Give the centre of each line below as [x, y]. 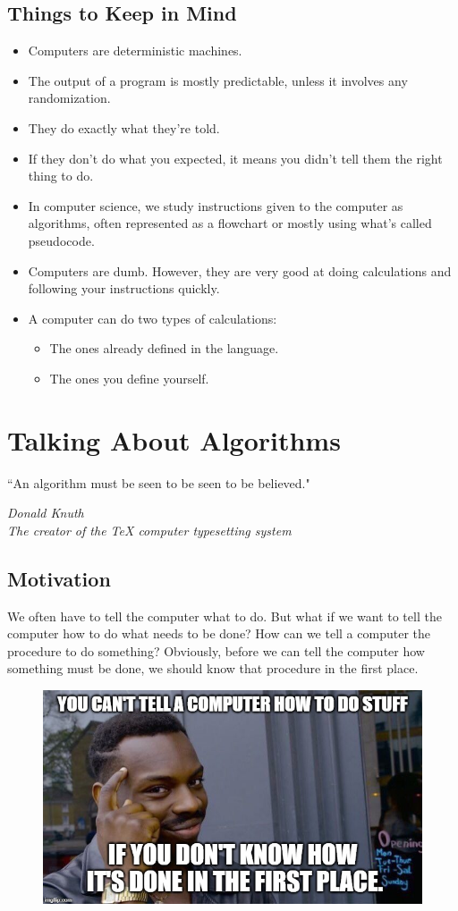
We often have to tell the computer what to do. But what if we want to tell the [225, 616]
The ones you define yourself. [129, 378]
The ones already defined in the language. [164, 348]
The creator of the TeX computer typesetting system [149, 530]
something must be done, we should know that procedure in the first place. [213, 668]
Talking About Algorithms [174, 439]
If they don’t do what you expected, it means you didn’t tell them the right [235, 158]
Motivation [59, 578]
